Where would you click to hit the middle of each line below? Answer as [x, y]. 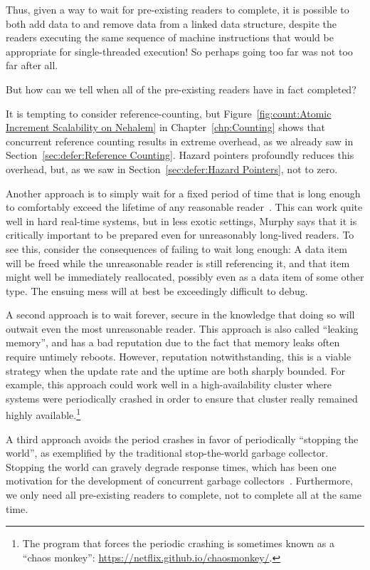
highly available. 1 [43, 414]
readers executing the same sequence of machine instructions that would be [170, 37]
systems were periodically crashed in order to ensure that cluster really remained [182, 398]
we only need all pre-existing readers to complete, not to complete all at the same [184, 495]
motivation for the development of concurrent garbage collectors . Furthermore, [179, 481]
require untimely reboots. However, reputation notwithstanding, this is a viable [179, 357]
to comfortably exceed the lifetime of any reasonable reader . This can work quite [184, 207]
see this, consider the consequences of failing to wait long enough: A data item [176, 248]
